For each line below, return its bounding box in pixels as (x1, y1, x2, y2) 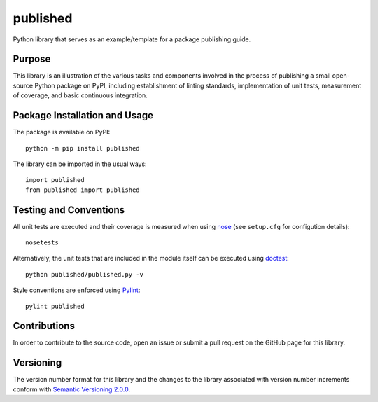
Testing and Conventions (13, 204, 125, 216)
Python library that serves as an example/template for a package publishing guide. (13, 35, 251, 43)
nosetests (25, 239, 59, 247)
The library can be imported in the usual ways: (13, 160, 147, 168)
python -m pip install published (25, 144, 140, 152)
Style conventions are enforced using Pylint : (13, 286, 141, 294)
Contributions (13, 320, 75, 332)
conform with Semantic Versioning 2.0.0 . (13, 385, 131, 394)
